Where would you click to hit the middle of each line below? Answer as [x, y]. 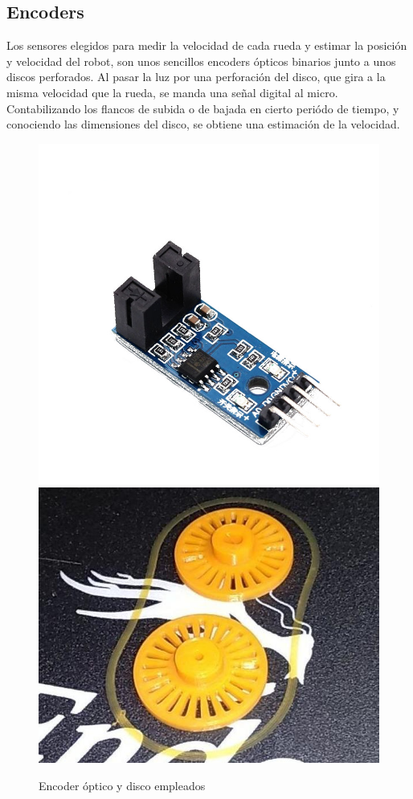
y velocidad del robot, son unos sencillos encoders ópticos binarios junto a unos [201, 61]
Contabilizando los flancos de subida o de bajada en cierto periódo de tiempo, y [203, 108]
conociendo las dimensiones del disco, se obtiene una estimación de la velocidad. [203, 124]
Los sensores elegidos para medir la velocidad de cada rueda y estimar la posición [207, 45]
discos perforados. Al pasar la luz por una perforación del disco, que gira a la [196, 77]
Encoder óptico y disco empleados [122, 785]
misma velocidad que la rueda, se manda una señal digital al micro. [172, 92]
